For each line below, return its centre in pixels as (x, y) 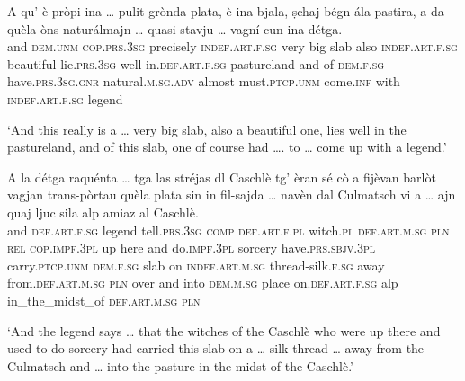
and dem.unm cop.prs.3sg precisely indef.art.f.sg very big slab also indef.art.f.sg (232, 46)
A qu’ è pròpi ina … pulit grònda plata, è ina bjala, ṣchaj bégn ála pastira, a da (226, 11)
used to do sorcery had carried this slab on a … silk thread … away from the (216, 348)
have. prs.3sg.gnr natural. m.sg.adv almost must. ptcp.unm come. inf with (204, 81)
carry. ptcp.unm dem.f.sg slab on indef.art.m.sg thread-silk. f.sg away (196, 265)
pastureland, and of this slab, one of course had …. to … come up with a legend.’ (227, 147)
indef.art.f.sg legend (65, 98)
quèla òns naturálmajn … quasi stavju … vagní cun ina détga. (175, 28)
